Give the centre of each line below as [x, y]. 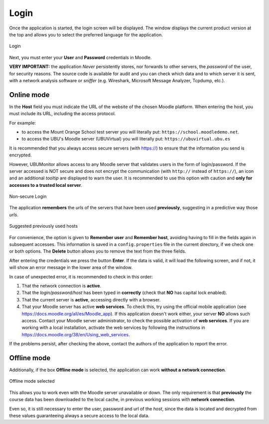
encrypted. [20, 155]
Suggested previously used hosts [44, 226]
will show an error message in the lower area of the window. [71, 268]
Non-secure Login [28, 196]
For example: [23, 123]
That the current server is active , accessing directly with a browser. [91, 299]
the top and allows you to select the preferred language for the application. [86, 34]
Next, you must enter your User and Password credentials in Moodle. [80, 57]
